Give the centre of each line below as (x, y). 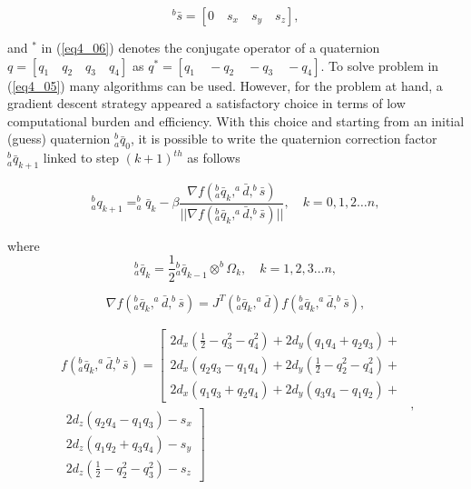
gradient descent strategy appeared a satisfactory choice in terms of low (206, 103)
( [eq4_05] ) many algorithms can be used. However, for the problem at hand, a (225, 85)
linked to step (81, 158)
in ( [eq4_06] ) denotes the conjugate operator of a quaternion (211, 47)
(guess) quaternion (59, 139)
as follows (214, 158)
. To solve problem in (380, 65)
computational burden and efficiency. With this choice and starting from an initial (236, 120)
